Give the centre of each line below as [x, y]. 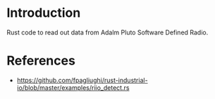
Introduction [44, 13]
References [41, 61]
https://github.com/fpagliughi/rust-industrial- [82, 80]
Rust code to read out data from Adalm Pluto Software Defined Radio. [107, 32]
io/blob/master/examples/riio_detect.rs [73, 87]
